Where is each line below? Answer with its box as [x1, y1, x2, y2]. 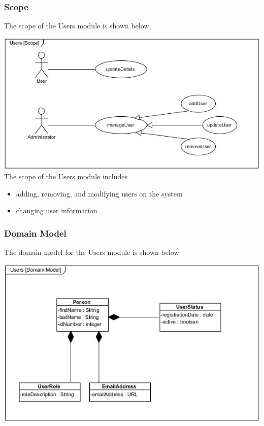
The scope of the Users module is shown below [4, 20, 149, 31]
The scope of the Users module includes [4, 171, 127, 182]
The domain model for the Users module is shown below [4, 247, 179, 257]
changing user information [16, 205, 97, 216]
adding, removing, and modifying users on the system [16, 188, 183, 199]
